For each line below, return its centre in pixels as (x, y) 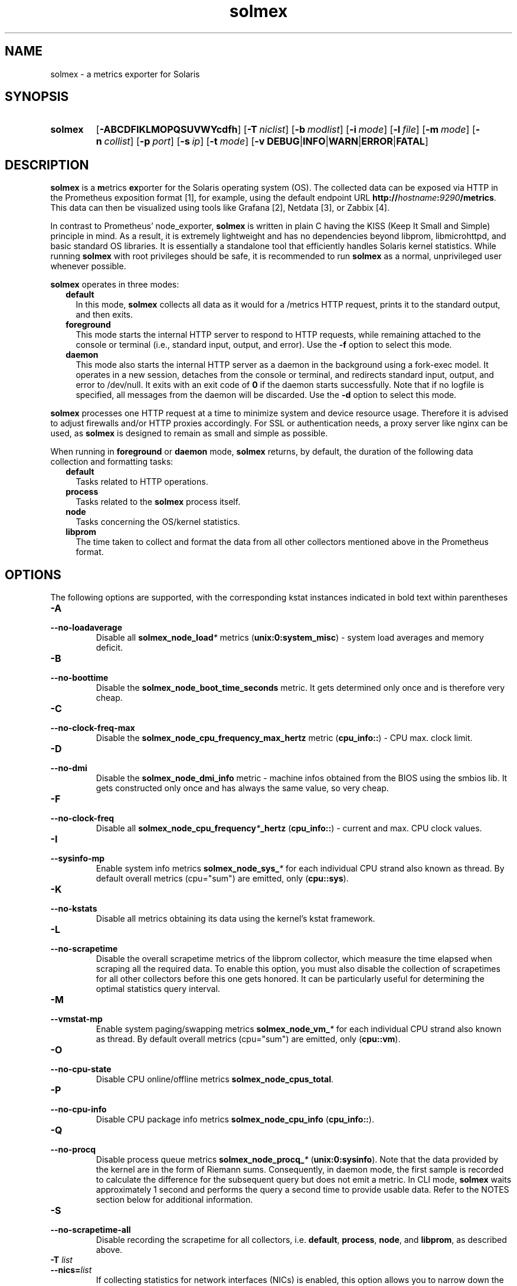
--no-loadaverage (86, 628)
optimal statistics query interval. (158, 989)
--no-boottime (79, 678)
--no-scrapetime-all (91, 1230)
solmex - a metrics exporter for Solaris (125, 74)
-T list (61, 1260)
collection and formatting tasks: (112, 462)
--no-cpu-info (78, 1109)
